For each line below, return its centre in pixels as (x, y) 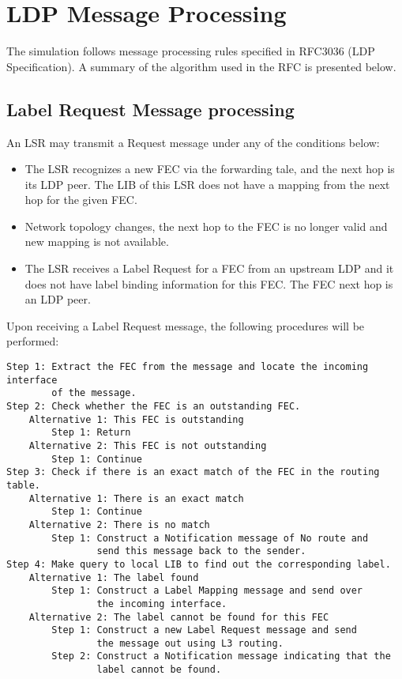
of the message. (94, 393)
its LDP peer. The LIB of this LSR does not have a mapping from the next (207, 184)
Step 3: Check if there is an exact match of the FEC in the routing (193, 472)
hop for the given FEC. (81, 200)
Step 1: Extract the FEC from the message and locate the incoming (188, 367)
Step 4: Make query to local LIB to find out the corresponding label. (199, 564)
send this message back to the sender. (201, 551)
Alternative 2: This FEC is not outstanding (148, 445)
